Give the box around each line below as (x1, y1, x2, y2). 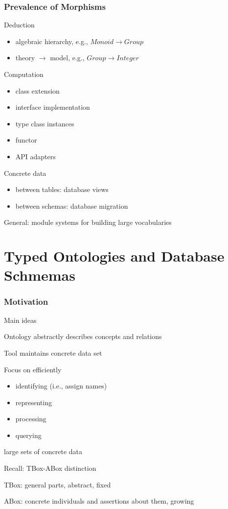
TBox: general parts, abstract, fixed (4, 479, 111, 489)
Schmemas (4, 265, 75, 285)
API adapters (15, 151, 56, 161)
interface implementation (15, 102, 90, 112)
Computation (4, 69, 44, 79)
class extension (15, 85, 60, 96)
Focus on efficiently (4, 364, 62, 374)
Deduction (4, 20, 35, 30)
